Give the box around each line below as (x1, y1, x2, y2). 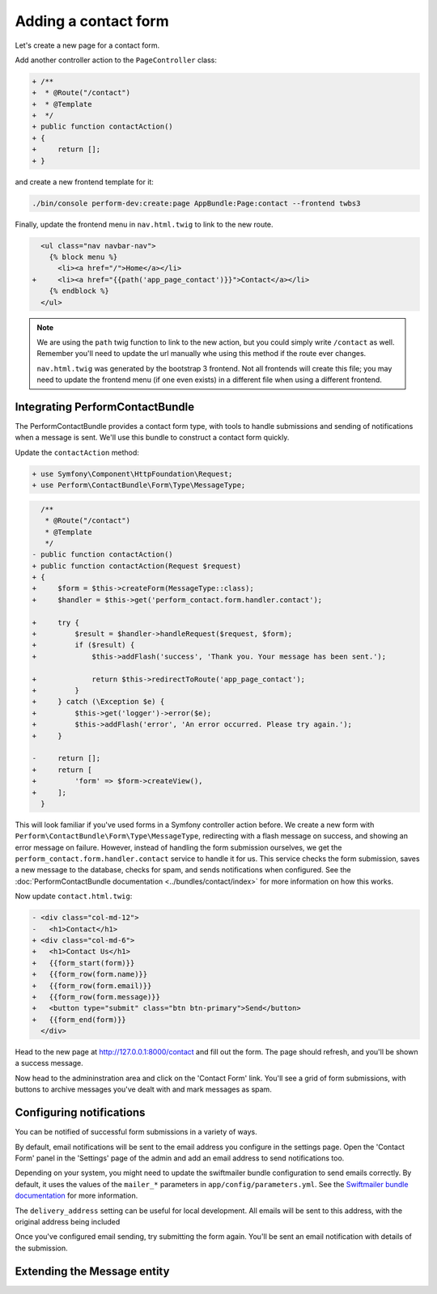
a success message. (15, 1059, 84, 1068)
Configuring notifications (15, 1105, 146, 1120)
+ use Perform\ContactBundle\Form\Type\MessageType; (32, 481, 246, 490)
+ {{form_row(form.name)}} (32, 969, 148, 979)
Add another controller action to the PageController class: (15, 55, 218, 65)
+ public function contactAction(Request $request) (32, 561, 242, 571)
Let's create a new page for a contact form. (15, 40, 160, 50)
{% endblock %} (49, 286, 109, 295)
